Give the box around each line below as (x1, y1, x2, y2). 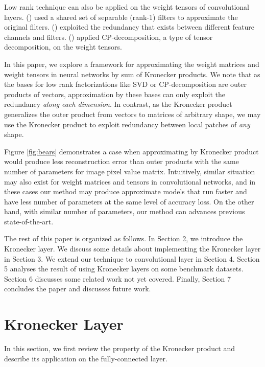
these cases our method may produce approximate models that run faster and (4, 186, 247, 197)
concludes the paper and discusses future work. (4, 283, 151, 294)
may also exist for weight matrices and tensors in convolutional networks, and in (4, 176, 256, 187)
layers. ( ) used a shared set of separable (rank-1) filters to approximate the (4, 11, 238, 22)
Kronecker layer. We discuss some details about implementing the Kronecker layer (4, 243, 261, 254)
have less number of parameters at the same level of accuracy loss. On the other (4, 196, 254, 207)
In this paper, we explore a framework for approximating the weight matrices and (4, 58, 259, 69)
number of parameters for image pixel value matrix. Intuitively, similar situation (4, 166, 255, 176)
